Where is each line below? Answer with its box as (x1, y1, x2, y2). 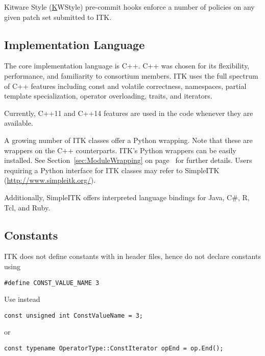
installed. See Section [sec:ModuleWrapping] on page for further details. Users (4, 155, 252, 165)
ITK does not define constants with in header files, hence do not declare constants (4, 251, 261, 262)
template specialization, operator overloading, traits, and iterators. (4, 90, 212, 101)
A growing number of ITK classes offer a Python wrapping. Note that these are (4, 134, 253, 145)
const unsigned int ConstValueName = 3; (4, 312, 143, 319)
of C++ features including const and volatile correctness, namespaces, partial (4, 80, 247, 91)
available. (4, 117, 33, 128)
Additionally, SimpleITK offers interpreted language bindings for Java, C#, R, (4, 192, 250, 202)
